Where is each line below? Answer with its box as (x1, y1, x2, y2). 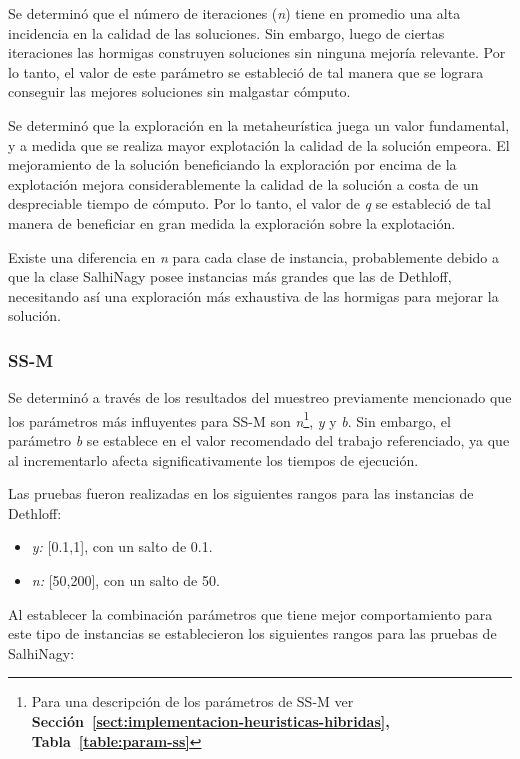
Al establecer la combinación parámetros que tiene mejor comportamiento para (8, 603, 493, 624)
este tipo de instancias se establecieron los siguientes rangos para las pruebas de (8, 623, 497, 644)
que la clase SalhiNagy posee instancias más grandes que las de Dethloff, (8, 266, 452, 287)
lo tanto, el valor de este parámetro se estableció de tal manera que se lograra (8, 61, 484, 82)
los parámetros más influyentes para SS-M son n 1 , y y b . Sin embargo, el (8, 407, 451, 431)
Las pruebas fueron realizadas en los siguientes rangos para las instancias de (8, 483, 474, 504)
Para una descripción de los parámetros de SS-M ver (31, 691, 354, 712)
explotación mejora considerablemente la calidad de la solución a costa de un (8, 173, 479, 194)
